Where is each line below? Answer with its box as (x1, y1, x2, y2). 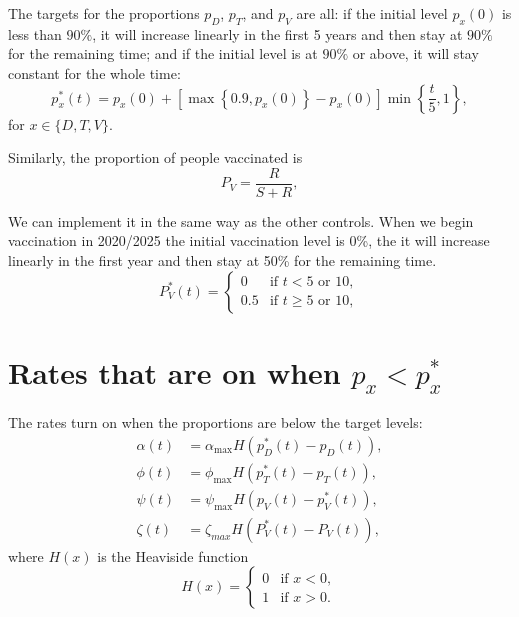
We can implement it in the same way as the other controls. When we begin (8, 210, 474, 231)
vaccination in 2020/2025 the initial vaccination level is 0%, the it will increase (8, 230, 490, 251)
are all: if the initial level (296, 3, 448, 23)
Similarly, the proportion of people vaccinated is (8, 147, 303, 168)
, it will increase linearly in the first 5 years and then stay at (92, 23, 463, 44)
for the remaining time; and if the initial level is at (8, 43, 318, 64)
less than (8, 23, 62, 44)
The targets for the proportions (8, 3, 200, 23)
